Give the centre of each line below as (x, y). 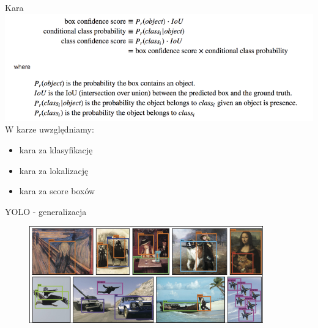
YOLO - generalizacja (46, 211)
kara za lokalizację (54, 170)
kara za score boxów (57, 191)
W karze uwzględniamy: (50, 129)
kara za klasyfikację (56, 149)
